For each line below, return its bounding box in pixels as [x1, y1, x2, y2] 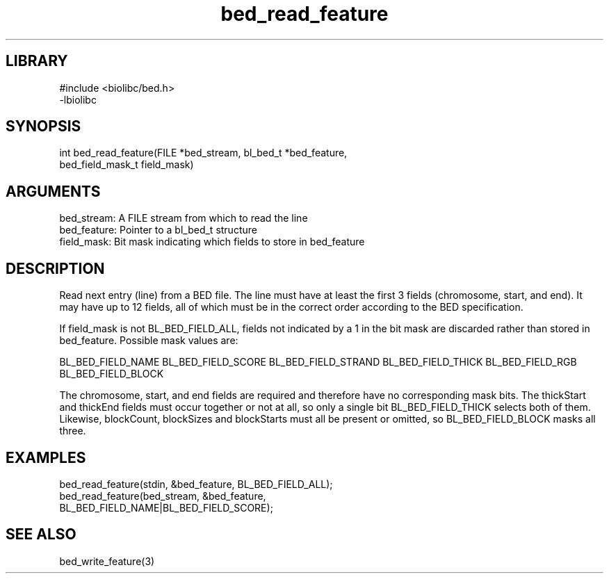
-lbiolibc [59, 93, 97, 106]
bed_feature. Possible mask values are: [59, 334, 238, 347]
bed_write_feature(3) [59, 555, 155, 567]
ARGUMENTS [6, 182, 101, 200]
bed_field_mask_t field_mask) [59, 158, 194, 171]
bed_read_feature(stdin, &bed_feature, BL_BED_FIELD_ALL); [59, 478, 333, 490]
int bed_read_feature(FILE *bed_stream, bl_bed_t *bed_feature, [59, 147, 348, 159]
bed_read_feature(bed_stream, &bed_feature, [59, 489, 266, 502]
